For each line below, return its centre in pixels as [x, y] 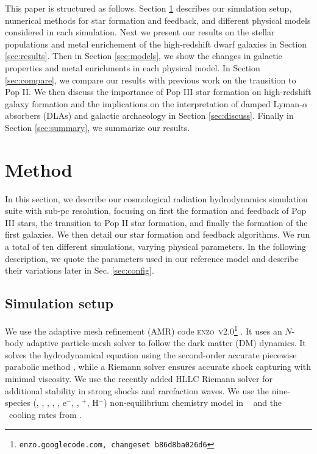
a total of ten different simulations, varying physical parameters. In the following [155, 247]
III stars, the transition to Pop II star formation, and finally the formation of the [156, 222]
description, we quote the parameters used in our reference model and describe [152, 258]
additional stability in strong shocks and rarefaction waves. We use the [137, 390]
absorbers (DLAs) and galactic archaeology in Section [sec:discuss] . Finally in [149, 115]
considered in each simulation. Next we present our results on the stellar [140, 32]
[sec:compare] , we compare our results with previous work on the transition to [151, 80]
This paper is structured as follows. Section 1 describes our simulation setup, [148, 8]
